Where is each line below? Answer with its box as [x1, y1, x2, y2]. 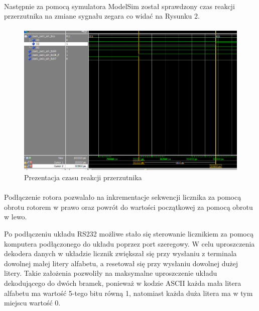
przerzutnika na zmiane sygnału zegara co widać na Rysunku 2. [4, 11, 200, 21]
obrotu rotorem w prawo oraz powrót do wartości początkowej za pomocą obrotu [4, 201, 253, 212]
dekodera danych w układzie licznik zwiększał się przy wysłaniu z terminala [4, 248, 237, 259]
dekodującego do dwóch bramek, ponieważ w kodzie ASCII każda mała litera [4, 278, 241, 288]
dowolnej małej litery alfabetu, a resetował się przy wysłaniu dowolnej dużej [4, 258, 238, 268]
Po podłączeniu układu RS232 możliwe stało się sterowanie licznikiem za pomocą [4, 228, 253, 239]
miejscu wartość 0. [4, 297, 61, 308]
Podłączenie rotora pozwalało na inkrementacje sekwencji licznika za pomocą [4, 192, 241, 202]
